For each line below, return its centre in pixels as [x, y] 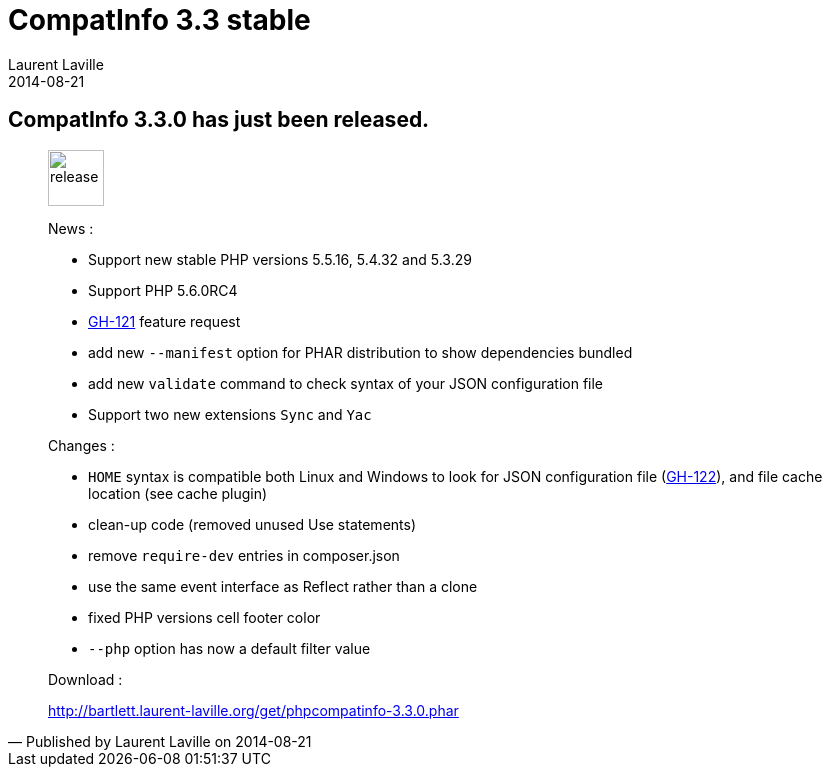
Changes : [81, 445]
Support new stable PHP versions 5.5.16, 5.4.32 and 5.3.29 [280, 259]
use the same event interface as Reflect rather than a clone [283, 586]
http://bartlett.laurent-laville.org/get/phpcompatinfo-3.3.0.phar [253, 710]
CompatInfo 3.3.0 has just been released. [219, 120]
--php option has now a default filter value [229, 648]
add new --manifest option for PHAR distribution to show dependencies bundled [360, 352]
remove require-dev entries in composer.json [244, 555]
